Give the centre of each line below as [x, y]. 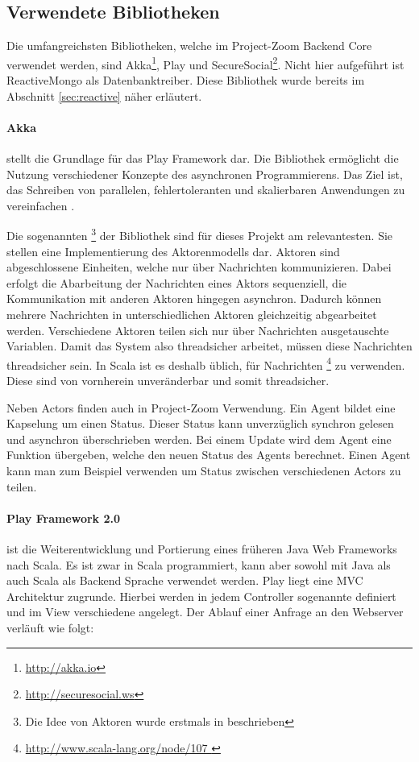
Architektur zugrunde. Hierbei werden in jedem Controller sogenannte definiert [201, 596]
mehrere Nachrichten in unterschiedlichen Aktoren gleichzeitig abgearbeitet [192, 315]
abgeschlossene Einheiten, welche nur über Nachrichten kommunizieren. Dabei [199, 267]
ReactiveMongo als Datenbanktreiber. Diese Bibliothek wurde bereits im [186, 80]
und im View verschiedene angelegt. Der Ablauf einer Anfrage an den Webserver [205, 612]
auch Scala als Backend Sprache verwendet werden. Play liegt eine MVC [185, 580]
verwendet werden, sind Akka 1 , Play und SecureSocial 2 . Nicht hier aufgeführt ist [205, 63]
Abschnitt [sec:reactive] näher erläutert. [104, 95]
